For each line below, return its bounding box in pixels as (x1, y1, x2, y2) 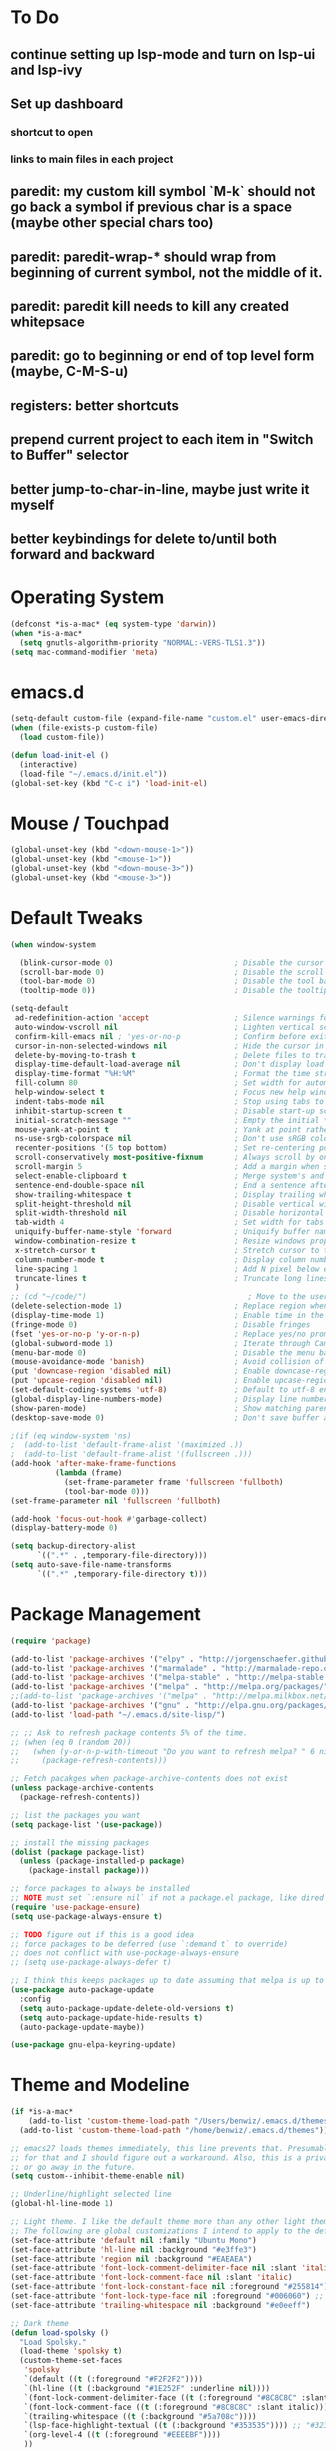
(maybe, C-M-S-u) (10, 363, 129, 380)
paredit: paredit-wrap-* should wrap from (10, 248, 277, 265)
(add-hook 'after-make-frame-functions (10, 1459, 177, 1469)
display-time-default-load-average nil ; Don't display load (14, 1059, 325, 1070)
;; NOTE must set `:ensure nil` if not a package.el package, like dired (10, 1893, 325, 1903)
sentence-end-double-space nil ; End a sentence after (14, 1180, 333, 1190)
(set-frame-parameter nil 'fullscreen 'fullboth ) (10, 1496, 222, 1506)
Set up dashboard (10, 95, 124, 112)
